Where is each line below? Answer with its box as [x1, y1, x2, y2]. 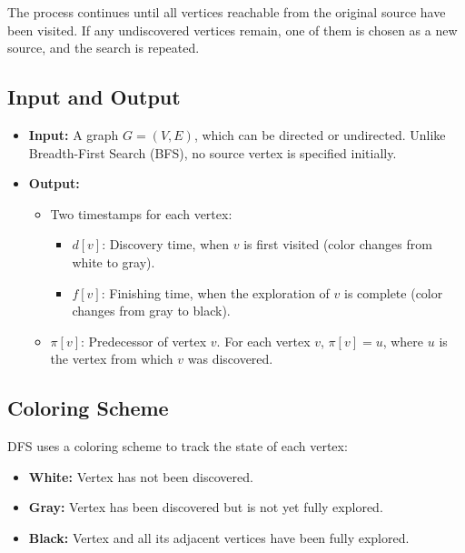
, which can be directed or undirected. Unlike [193, 125, 446, 144]
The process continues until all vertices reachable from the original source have [7, 3, 446, 21]
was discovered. [187, 349, 273, 368]
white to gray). [72, 252, 155, 271]
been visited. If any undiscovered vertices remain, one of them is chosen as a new [7, 20, 458, 39]
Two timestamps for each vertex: [50, 204, 232, 223]
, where [382, 331, 424, 350]
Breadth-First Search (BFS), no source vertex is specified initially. [28, 143, 397, 162]
